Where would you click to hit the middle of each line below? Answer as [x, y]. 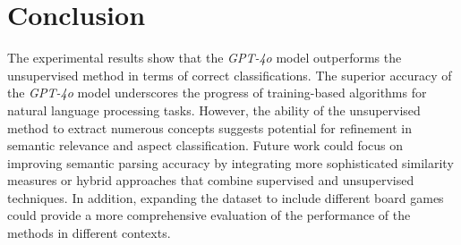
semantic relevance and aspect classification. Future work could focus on [205, 145]
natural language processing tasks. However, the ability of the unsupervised [214, 110]
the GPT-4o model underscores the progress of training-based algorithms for [217, 93]
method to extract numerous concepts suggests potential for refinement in [210, 127]
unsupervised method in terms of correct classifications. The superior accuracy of [230, 75]
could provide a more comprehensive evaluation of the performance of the [209, 215]
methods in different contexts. [89, 233]
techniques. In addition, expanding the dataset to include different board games [226, 197]
